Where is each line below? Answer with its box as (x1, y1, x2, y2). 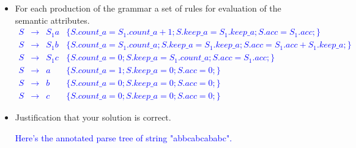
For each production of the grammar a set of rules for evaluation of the (15, 2, 281, 14)
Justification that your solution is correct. (15, 111, 171, 124)
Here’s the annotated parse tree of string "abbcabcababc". (15, 131, 232, 144)
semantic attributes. (15, 13, 90, 26)
